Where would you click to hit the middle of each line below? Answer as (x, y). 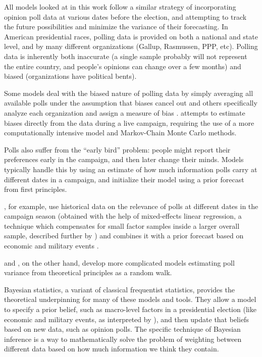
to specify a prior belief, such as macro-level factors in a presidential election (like (130, 309)
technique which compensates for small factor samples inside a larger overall (122, 225)
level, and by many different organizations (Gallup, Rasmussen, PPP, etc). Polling (131, 46)
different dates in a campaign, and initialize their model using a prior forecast (124, 179)
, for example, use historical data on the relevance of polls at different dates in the (131, 206)
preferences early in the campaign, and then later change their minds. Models (124, 159)
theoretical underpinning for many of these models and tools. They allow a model (130, 299)
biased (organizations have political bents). (70, 76)
